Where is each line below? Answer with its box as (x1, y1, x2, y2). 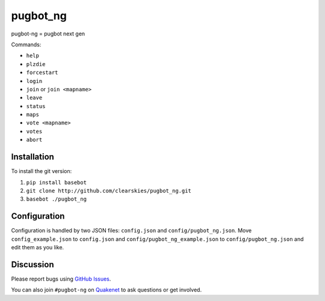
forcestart (26, 69, 58, 76)
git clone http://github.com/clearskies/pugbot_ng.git (26, 187, 192, 194)
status (26, 103, 46, 109)
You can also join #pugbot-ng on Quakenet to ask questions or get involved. (11, 286, 202, 294)
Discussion (11, 259, 54, 270)
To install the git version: (11, 168, 72, 175)
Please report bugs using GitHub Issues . (11, 275, 111, 282)
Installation (11, 152, 54, 162)
